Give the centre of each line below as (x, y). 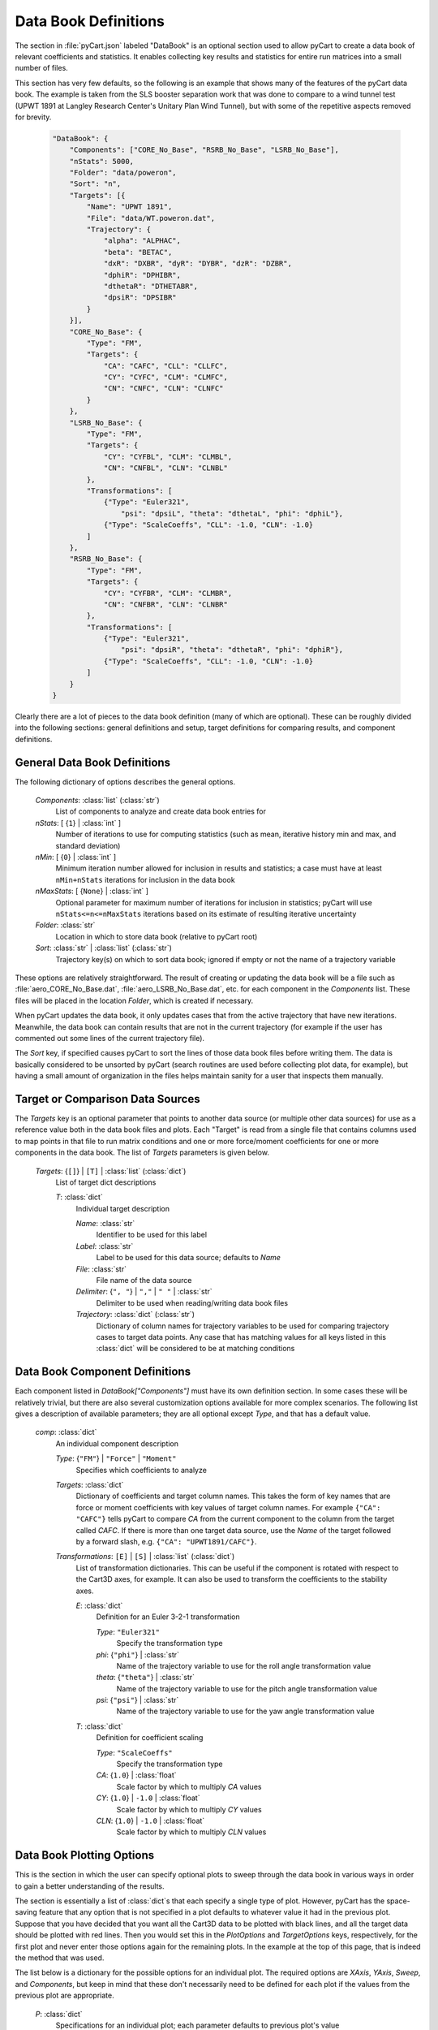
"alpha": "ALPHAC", (142, 241)
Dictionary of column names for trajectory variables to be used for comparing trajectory (243, 1326)
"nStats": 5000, (101, 161)
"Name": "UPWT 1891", (129, 207)
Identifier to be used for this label (151, 1235)
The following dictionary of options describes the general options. (125, 782)
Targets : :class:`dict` (90, 1485)
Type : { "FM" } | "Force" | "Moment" (116, 1458)
